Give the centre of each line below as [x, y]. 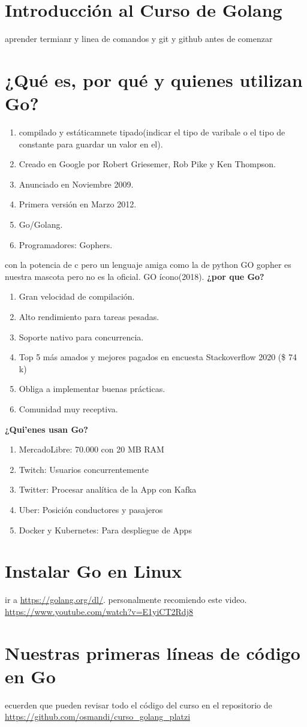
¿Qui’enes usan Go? [46, 429]
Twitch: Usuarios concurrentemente [84, 469]
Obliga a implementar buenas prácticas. [92, 389]
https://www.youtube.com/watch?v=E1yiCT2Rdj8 [99, 611]
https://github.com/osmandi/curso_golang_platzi [98, 717]
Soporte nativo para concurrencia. [81, 337]
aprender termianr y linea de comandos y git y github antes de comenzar [139, 39]
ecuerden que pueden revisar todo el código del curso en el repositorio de [139, 705]
